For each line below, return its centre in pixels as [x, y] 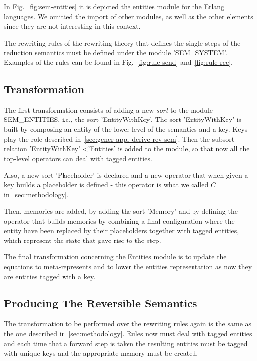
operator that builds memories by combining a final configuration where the [119, 220]
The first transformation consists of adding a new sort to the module [108, 109]
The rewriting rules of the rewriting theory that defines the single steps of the [122, 42]
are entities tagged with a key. [50, 276]
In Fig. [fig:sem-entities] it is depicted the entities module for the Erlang [114, 6]
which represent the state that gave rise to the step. [83, 240]
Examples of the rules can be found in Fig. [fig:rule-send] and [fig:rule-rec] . [118, 62]
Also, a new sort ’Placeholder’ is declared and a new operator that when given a [126, 175]
